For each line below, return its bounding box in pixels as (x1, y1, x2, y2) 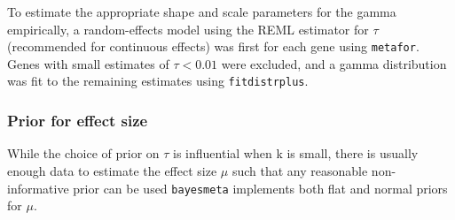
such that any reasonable (231, 161, 368, 179)
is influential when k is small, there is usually (173, 144, 419, 163)
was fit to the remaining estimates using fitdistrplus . (7, 72, 309, 90)
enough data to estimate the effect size (7, 161, 217, 179)
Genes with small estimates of (7, 54, 169, 72)
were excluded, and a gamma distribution (221, 54, 447, 72)
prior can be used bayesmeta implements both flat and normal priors (73, 178, 448, 197)
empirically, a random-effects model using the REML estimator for (7, 19, 369, 38)
